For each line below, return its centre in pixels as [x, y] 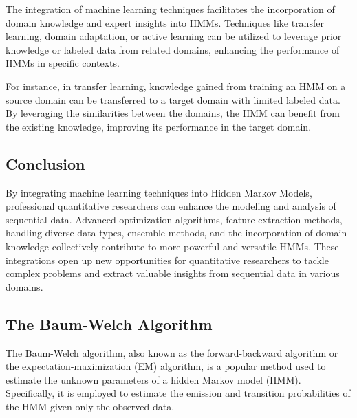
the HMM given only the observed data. [90, 406]
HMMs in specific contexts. [63, 63]
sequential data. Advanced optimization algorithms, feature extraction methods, [174, 219]
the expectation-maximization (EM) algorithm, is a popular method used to [166, 366]
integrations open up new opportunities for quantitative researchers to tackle [167, 260]
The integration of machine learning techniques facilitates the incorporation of [170, 9]
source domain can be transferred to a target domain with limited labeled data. [173, 99]
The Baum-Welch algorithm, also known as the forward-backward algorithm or [172, 352]
